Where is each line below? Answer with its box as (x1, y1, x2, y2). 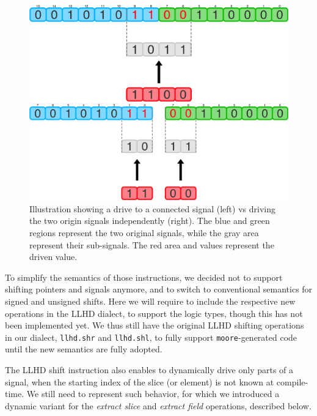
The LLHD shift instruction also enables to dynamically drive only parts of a (5, 363, 294, 376)
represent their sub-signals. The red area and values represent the (29, 238, 274, 251)
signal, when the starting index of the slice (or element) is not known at (5, 375, 274, 388)
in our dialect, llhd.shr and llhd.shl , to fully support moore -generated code (5, 330, 297, 343)
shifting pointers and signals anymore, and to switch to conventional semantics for (5, 283, 313, 295)
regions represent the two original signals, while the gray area (29, 226, 259, 239)
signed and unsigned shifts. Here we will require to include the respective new (5, 295, 296, 308)
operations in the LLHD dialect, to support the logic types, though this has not (5, 306, 303, 319)
